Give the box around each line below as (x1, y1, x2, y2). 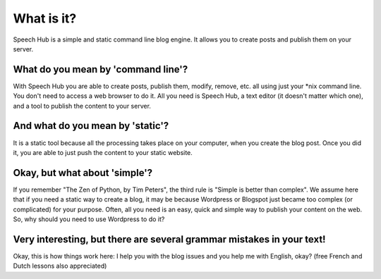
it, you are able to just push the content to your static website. (13, 148, 193, 156)
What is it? (13, 11, 77, 26)
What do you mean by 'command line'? (13, 63, 188, 75)
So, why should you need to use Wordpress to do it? (13, 215, 165, 223)
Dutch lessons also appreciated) (13, 261, 107, 271)
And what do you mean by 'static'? (13, 120, 169, 132)
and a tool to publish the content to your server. (13, 101, 152, 110)
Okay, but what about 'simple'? (13, 166, 153, 179)
